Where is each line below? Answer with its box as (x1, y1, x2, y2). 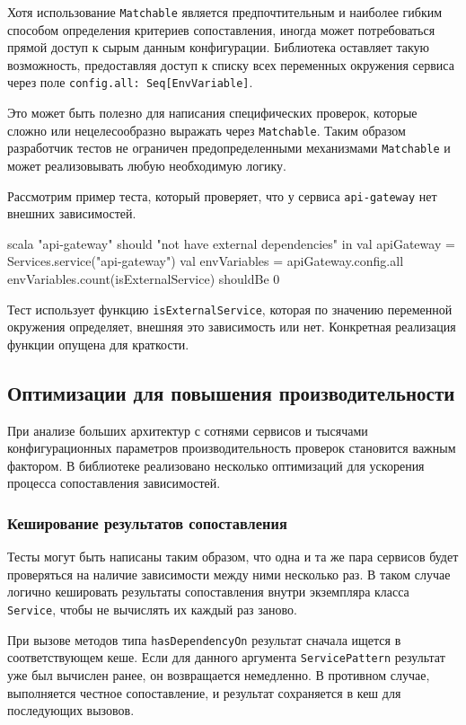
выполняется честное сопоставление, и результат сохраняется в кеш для (7, 683, 401, 702)
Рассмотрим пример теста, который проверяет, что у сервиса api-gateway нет (7, 186, 437, 205)
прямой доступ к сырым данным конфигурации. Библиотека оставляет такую (7, 38, 429, 57)
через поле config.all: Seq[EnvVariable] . (7, 73, 253, 92)
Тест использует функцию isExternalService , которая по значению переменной (7, 299, 453, 318)
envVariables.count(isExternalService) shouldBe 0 (7, 270, 280, 288)
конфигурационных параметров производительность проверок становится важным (7, 438, 456, 457)
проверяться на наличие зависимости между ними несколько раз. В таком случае (7, 564, 451, 583)
